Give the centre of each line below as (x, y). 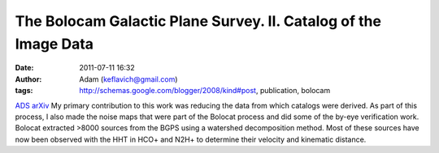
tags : (24, 91)
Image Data (54, 44)
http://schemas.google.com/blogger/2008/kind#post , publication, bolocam (205, 91)
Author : (28, 79)
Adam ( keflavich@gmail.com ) (128, 79)
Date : (24, 68)
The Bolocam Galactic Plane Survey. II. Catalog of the (198, 21)
